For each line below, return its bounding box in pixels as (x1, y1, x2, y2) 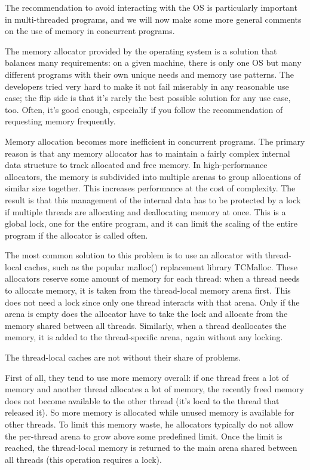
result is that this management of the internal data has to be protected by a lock (5, 193, 301, 206)
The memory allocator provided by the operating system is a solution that (5, 44, 277, 57)
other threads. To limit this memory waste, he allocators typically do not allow (5, 418, 294, 430)
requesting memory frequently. (5, 115, 116, 127)
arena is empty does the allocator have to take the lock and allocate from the (5, 307, 288, 320)
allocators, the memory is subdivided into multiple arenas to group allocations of (5, 170, 301, 182)
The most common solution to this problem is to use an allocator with (5, 249, 262, 261)
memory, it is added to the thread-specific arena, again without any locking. (5, 331, 283, 343)
